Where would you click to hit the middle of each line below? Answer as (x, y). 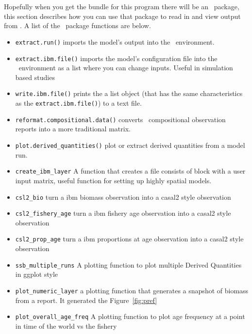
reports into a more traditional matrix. (73, 129)
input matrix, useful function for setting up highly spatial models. (113, 180)
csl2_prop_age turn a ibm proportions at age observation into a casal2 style (129, 239)
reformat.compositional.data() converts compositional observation (120, 119)
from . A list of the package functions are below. (77, 25)
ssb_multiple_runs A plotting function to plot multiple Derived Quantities (128, 264)
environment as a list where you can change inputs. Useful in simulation (126, 68)
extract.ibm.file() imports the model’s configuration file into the (116, 58)
